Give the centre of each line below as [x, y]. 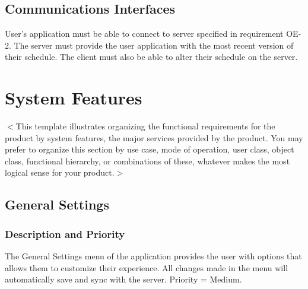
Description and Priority [65, 234]
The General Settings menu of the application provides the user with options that [153, 256]
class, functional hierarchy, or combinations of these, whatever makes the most [147, 161]
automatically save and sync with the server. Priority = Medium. [123, 279]
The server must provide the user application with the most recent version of [154, 45]
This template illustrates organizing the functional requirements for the [145, 126]
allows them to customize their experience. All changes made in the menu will [147, 267]
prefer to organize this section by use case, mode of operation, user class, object [150, 149]
